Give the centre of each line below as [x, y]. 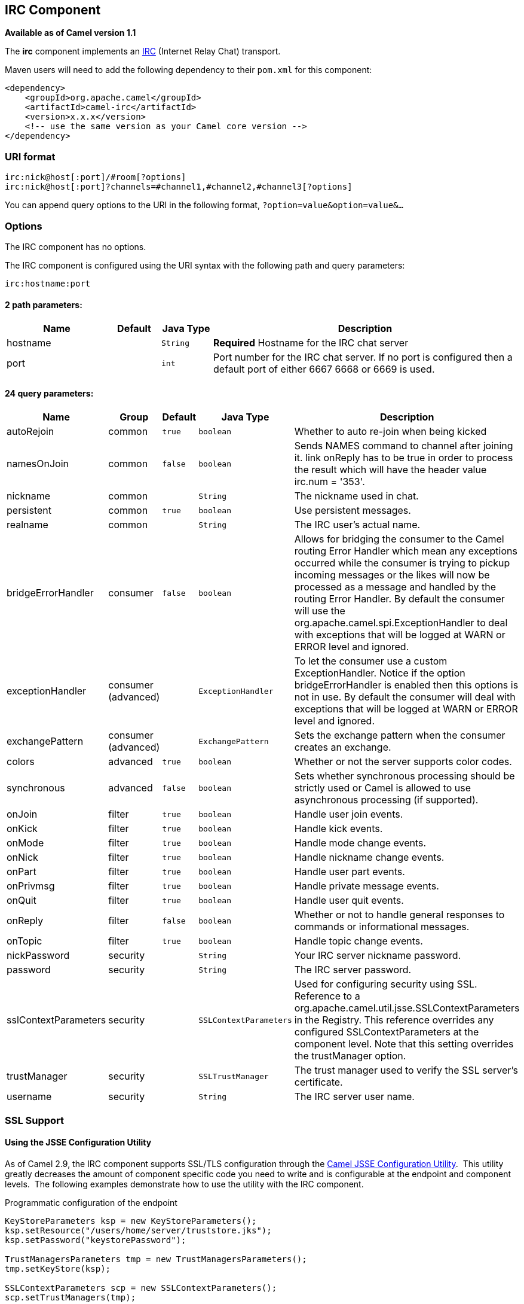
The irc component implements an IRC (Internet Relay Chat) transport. [143, 51]
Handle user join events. [349, 814]
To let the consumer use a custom [371, 661]
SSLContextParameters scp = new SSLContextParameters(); [141, 1288]
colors [21, 762]
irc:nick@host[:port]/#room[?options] [96, 177]
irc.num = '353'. [330, 482]
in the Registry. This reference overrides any [394, 1020]
